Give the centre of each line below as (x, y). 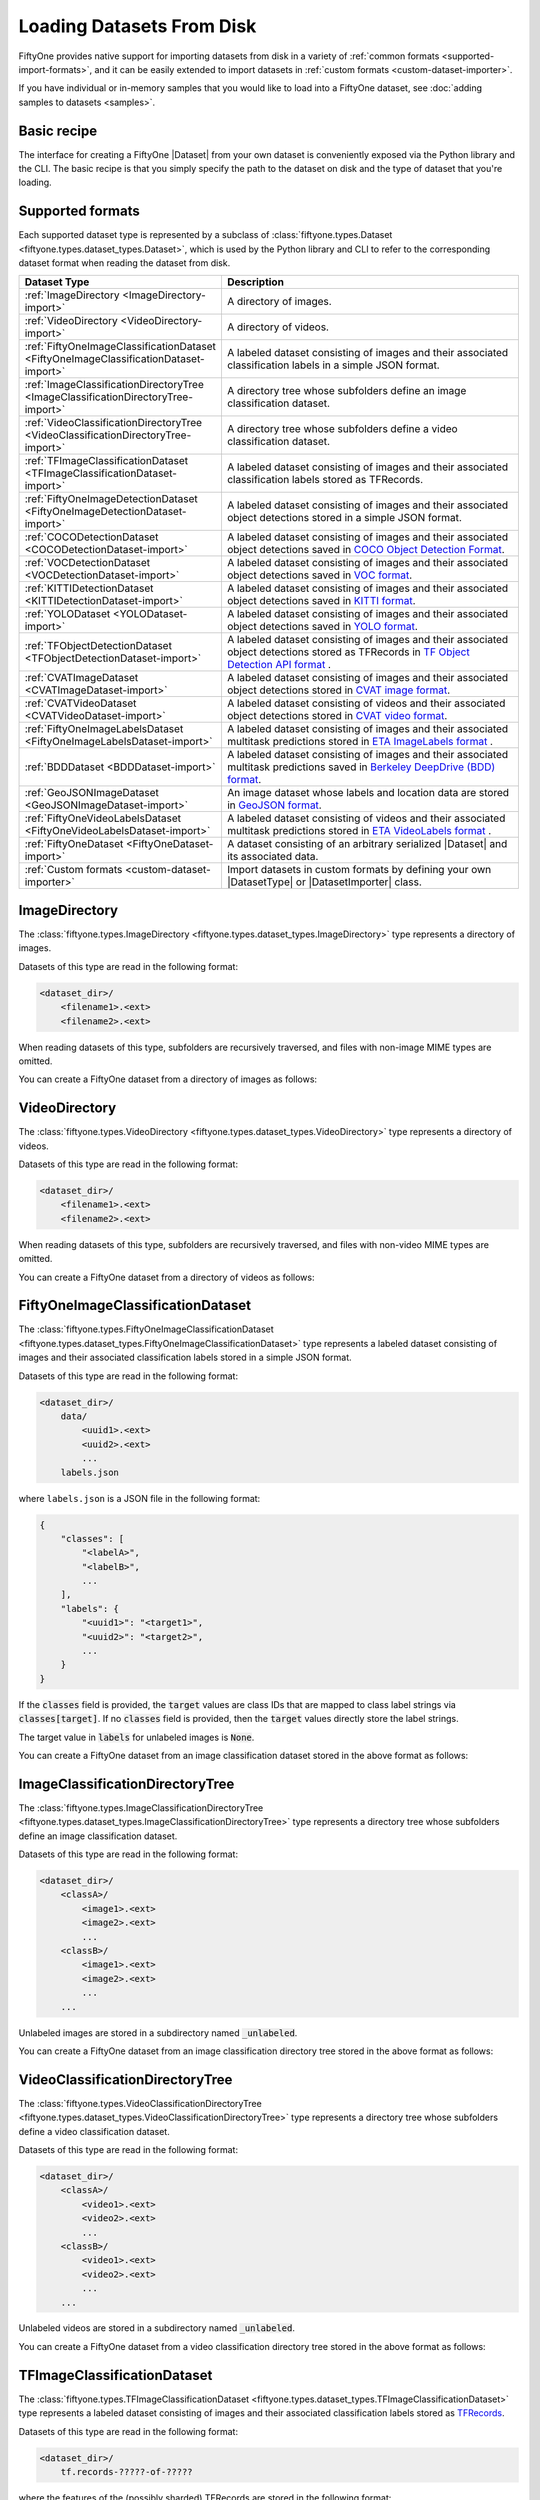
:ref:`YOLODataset (67, 614)
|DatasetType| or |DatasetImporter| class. (324, 882)
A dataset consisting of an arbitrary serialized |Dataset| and (367, 844)
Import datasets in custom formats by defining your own (359, 870)
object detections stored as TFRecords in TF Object (348, 652)
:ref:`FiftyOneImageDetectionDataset (111, 499)
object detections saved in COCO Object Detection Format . (365, 550)
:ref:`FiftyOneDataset (74, 844)
